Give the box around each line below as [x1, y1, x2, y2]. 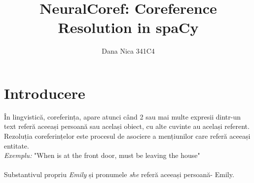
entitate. [4, 140, 29, 151]
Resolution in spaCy [58, 17, 199, 37]
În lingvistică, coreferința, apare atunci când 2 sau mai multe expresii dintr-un [4, 111, 241, 122]
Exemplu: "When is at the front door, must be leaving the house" [4, 150, 200, 160]
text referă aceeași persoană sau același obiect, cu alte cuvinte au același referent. [4, 121, 250, 131]
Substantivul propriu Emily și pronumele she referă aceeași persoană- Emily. [4, 169, 234, 180]
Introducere [4, 83, 85, 103]
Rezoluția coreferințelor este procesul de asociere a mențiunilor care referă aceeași [4, 131, 251, 141]
